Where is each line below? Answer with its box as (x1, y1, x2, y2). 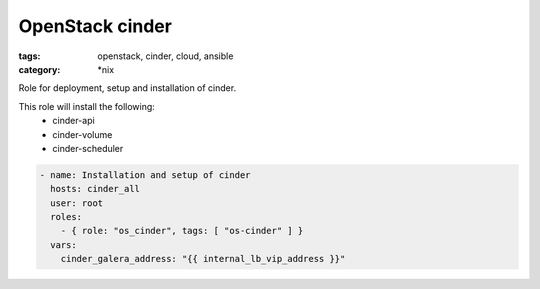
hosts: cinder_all (50, 183, 140, 195)
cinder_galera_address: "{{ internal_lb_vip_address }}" (60, 253, 346, 265)
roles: (50, 211, 83, 223)
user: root (50, 197, 104, 209)
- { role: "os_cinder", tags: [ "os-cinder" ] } (60, 225, 304, 237)
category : (18, 63, 61, 75)
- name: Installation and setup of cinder (39, 169, 251, 180)
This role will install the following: (18, 100, 155, 112)
